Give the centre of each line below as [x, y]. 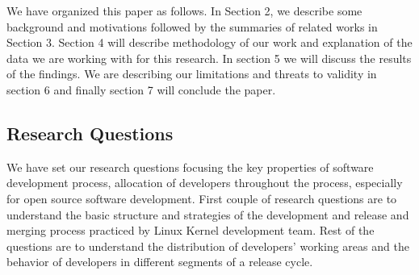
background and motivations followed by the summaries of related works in [192, 26]
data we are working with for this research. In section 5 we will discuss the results [209, 58]
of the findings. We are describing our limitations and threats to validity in [192, 74]
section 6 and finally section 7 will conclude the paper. [141, 89]
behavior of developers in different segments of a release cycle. [160, 262]
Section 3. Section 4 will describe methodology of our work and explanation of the [209, 42]
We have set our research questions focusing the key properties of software [190, 167]
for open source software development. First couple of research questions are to [202, 198]
